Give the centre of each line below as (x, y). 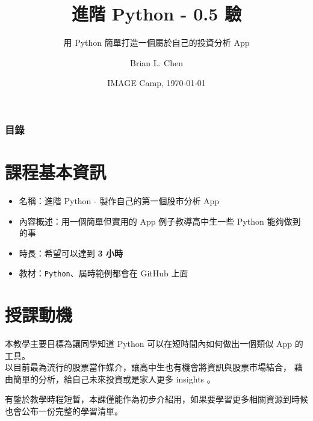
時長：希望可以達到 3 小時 (71, 253)
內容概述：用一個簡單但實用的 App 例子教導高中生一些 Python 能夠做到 (160, 221)
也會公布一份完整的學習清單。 (64, 411)
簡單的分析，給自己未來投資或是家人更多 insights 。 (114, 379)
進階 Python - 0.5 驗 (156, 14)
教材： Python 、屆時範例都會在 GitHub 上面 (104, 273)
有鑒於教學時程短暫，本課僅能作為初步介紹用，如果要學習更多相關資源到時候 (156, 399)
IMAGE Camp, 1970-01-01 (156, 83)
